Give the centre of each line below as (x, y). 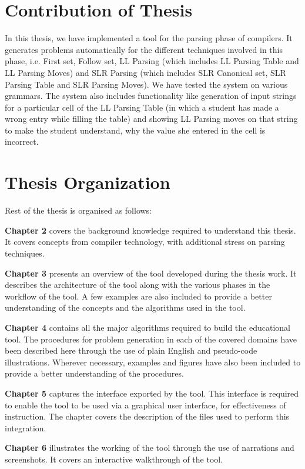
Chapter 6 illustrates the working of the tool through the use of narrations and (150, 448)
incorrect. (22, 142)
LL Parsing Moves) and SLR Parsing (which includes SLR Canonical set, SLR (145, 72)
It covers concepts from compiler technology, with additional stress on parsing (145, 242)
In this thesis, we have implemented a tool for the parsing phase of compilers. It (149, 38)
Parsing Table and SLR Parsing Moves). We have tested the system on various (146, 84)
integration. (26, 428)
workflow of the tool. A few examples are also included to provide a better (138, 296)
